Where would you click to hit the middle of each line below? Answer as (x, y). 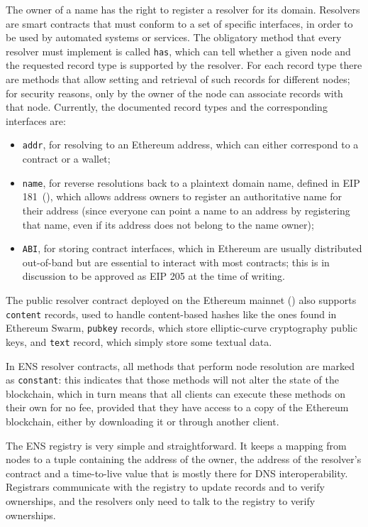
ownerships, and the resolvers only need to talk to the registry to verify (161, 500)
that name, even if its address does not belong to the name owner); (168, 224)
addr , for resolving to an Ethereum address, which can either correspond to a (190, 145)
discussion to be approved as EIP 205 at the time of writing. (154, 276)
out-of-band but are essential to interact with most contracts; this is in (176, 262)
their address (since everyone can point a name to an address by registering (186, 210)
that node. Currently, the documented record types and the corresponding (167, 107)
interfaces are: (36, 120)
